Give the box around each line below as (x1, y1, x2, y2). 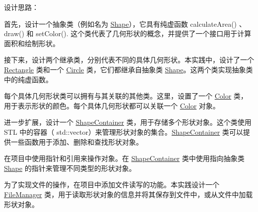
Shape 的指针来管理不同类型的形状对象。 (4, 162, 136, 173)
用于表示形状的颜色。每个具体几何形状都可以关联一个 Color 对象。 (4, 100, 220, 110)
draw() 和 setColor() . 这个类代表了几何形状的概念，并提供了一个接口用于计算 (4, 28, 252, 39)
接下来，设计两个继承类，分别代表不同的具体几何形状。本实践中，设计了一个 (4, 54, 254, 65)
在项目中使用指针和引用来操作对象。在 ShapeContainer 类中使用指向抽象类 (4, 153, 245, 163)
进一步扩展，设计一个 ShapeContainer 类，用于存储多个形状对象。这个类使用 (4, 117, 252, 127)
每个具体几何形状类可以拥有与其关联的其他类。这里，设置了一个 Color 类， (4, 91, 248, 101)
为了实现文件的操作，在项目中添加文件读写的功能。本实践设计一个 (4, 179, 219, 190)
